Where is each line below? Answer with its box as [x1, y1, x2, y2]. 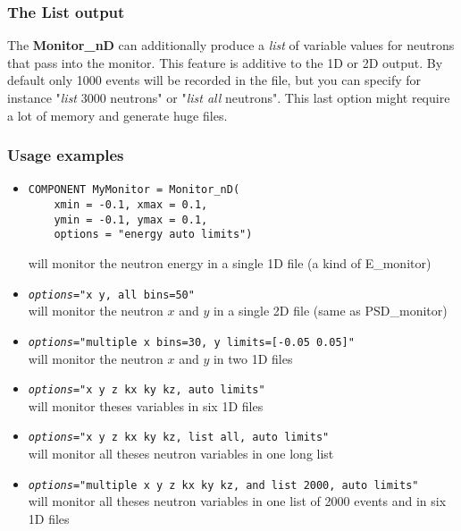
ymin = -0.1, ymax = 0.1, [54, 213, 208, 226]
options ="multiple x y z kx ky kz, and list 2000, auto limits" [28, 478, 419, 492]
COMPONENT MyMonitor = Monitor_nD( [28, 183, 240, 197]
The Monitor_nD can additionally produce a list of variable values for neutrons [7, 36, 455, 55]
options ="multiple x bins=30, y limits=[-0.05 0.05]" [28, 335, 355, 349]
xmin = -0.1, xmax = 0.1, [54, 198, 208, 212]
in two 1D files [213, 349, 293, 367]
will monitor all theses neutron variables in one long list [28, 444, 334, 463]
